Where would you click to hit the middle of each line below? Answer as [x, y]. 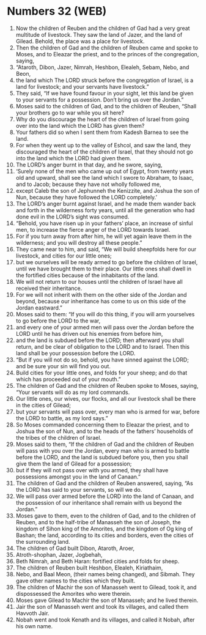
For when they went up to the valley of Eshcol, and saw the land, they [103, 145]
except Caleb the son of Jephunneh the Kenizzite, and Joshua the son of [108, 190]
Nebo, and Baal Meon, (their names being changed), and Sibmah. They [105, 574]
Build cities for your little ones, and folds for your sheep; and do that [101, 373]
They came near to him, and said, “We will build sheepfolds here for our [106, 249]
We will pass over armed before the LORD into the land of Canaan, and [105, 496]
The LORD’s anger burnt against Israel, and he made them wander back [106, 204]
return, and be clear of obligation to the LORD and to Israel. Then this [103, 346]
